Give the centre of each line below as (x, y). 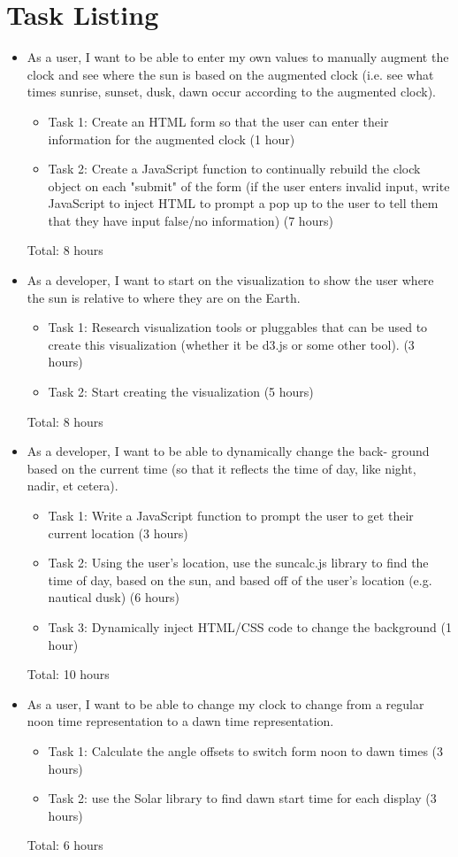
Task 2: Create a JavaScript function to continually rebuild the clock (234, 169)
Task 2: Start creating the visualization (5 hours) (181, 392)
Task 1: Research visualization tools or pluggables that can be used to (238, 327)
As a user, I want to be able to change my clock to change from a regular (225, 703)
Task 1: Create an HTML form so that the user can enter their (218, 121)
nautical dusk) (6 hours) (114, 597)
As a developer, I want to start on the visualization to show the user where (230, 280)
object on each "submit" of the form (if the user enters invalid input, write (249, 185)
